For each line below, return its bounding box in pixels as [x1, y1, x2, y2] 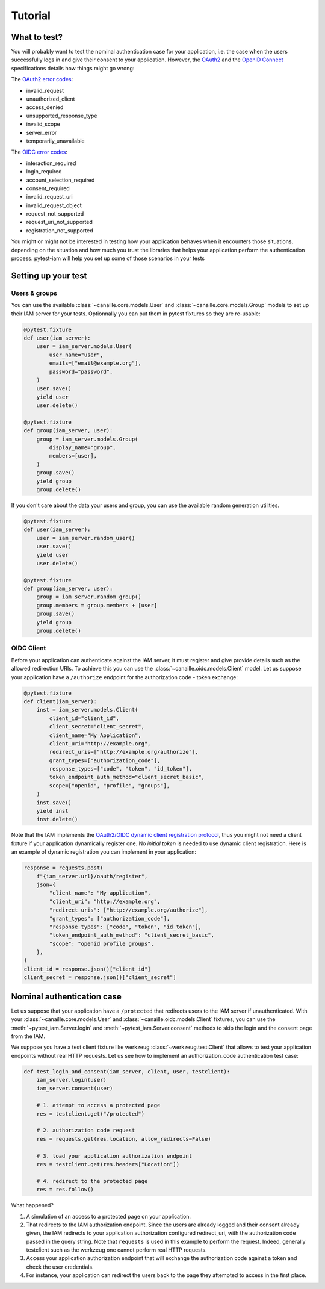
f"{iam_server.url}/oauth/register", [36, 873, 148, 880]
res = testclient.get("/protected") [36, 1110, 144, 1117]
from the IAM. [11, 1033, 45, 1040]
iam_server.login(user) [36, 1076, 107, 1084]
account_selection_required [26, 176, 95, 184]
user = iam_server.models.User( [36, 343, 132, 350]
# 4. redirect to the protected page [36, 1178, 148, 1184]
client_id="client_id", [49, 715, 120, 722]
